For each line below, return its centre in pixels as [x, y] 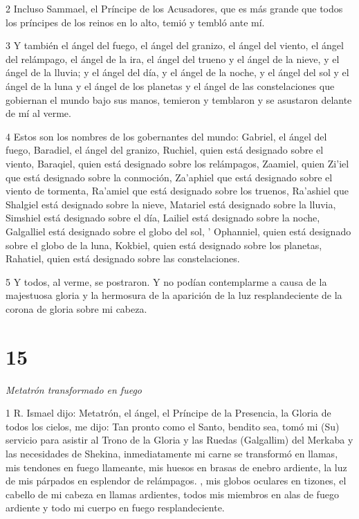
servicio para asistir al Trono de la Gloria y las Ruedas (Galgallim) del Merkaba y [179, 440]
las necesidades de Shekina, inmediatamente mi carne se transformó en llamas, [172, 453]
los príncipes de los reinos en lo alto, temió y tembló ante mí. [135, 22]
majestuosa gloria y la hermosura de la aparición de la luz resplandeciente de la [174, 295]
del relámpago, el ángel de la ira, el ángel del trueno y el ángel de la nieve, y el [173, 58]
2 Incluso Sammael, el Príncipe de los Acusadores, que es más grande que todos [174, 8]
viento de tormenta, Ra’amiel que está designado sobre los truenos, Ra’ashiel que [177, 191]
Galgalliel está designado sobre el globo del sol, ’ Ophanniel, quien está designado [178, 231]
